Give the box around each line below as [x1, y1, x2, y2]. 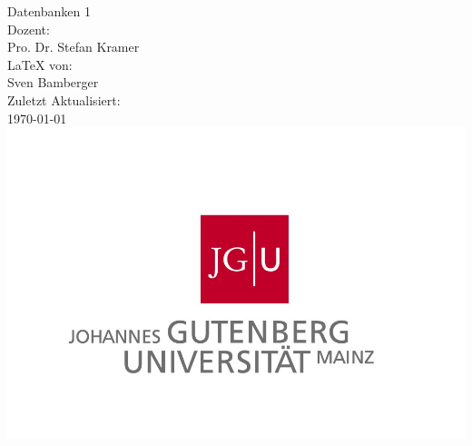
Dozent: [7, 19, 50, 38]
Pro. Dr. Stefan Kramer [7, 37, 140, 56]
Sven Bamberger [7, 73, 99, 92]
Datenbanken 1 [7, 2, 91, 20]
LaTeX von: [7, 55, 73, 74]
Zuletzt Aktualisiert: [7, 90, 121, 109]
